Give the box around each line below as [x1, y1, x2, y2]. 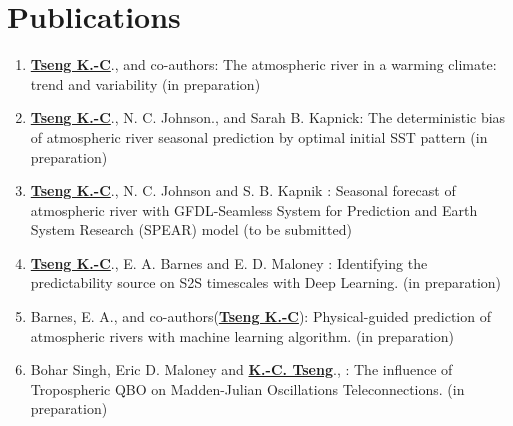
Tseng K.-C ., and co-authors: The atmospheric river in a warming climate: [30, 54, 497, 75]
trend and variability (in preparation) [30, 73, 261, 94]
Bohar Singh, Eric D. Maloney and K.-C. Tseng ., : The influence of [30, 359, 453, 380]
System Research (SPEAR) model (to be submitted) [30, 219, 352, 240]
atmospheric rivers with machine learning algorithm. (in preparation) [30, 325, 454, 346]
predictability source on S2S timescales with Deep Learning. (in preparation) [30, 272, 502, 293]
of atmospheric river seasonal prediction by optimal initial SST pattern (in [30, 126, 488, 147]
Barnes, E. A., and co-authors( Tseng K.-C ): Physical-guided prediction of [30, 306, 491, 327]
